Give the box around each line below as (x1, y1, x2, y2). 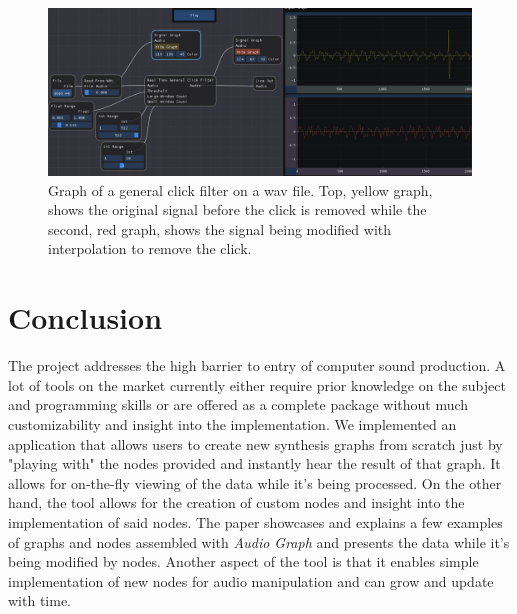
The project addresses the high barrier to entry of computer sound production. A (8, 355, 506, 376)
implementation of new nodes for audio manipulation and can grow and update (8, 570, 494, 591)
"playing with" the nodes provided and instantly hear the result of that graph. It (8, 453, 501, 474)
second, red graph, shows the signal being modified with (48, 218, 392, 239)
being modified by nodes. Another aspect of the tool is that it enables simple (8, 551, 479, 572)
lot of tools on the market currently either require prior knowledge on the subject (8, 374, 506, 395)
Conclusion (8, 297, 163, 338)
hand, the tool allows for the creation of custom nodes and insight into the (8, 492, 465, 513)
